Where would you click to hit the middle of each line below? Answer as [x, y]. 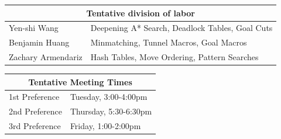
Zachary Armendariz [46, 57]
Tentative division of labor [140, 13]
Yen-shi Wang [34, 28]
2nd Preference [35, 111]
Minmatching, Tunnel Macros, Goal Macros [169, 42]
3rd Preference [35, 126]
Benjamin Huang [39, 42]
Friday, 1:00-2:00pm [105, 126]
